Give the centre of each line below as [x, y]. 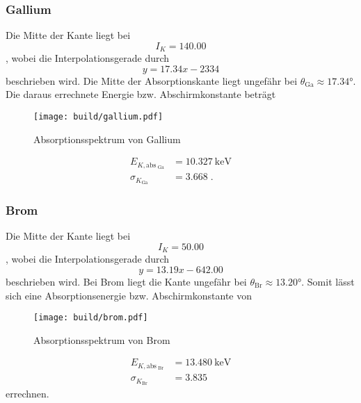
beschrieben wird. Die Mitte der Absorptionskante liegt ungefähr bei [152, 80]
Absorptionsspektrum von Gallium [107, 139]
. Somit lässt [328, 281]
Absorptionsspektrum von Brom [102, 339]
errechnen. [27, 394]
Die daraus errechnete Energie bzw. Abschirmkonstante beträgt [141, 94]
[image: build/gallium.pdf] [98, 117]
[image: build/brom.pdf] [91, 318]
